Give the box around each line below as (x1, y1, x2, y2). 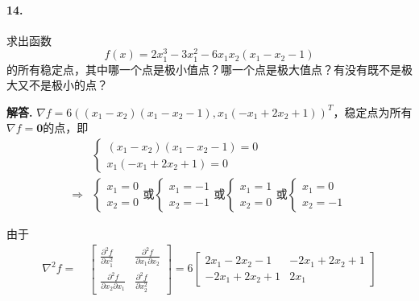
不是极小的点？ (28, 76, 108, 93)
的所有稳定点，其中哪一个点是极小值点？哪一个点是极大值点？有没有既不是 (6, 60, 401, 77)
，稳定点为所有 (333, 103, 413, 120)
